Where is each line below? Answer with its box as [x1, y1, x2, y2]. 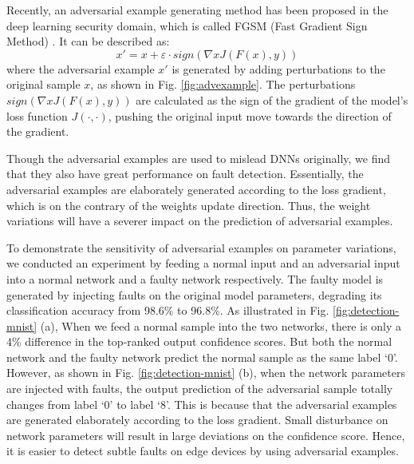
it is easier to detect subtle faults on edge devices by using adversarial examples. [6, 442, 399, 459]
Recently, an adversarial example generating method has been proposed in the [6, 2, 388, 18]
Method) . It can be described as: [6, 33, 170, 50]
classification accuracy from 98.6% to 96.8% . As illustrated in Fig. [6, 302, 329, 319]
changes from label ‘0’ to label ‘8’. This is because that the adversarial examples [6, 395, 397, 412]
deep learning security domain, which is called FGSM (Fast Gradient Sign [6, 17, 368, 34]
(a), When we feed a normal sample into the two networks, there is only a [40, 317, 402, 334]
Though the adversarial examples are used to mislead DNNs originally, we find [6, 149, 391, 166]
